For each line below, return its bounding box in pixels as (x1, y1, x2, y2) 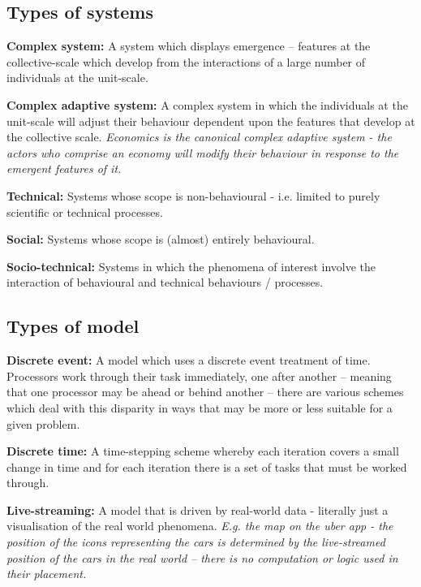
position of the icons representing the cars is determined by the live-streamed (6, 533, 385, 550)
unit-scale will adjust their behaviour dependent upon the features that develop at (6, 112, 415, 129)
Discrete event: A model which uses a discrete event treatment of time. (6, 352, 371, 369)
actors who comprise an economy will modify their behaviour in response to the (6, 144, 399, 161)
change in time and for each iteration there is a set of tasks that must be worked (6, 458, 407, 475)
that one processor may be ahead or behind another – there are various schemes (6, 383, 404, 400)
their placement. (6, 565, 87, 582)
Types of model (6, 313, 140, 339)
